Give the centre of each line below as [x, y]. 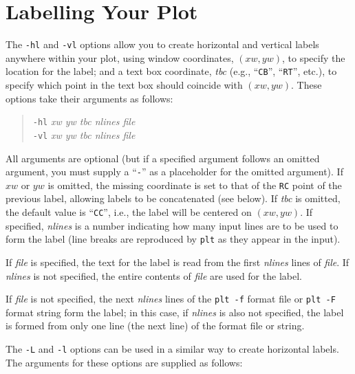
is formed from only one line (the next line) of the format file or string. [155, 326]
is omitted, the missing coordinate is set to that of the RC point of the [195, 185]
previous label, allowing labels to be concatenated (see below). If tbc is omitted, [173, 198]
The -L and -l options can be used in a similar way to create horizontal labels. [172, 348]
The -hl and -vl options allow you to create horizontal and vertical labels [162, 44]
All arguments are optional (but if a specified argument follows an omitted [163, 158]
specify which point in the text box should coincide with [124, 85]
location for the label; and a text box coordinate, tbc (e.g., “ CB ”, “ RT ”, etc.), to [171, 71]
